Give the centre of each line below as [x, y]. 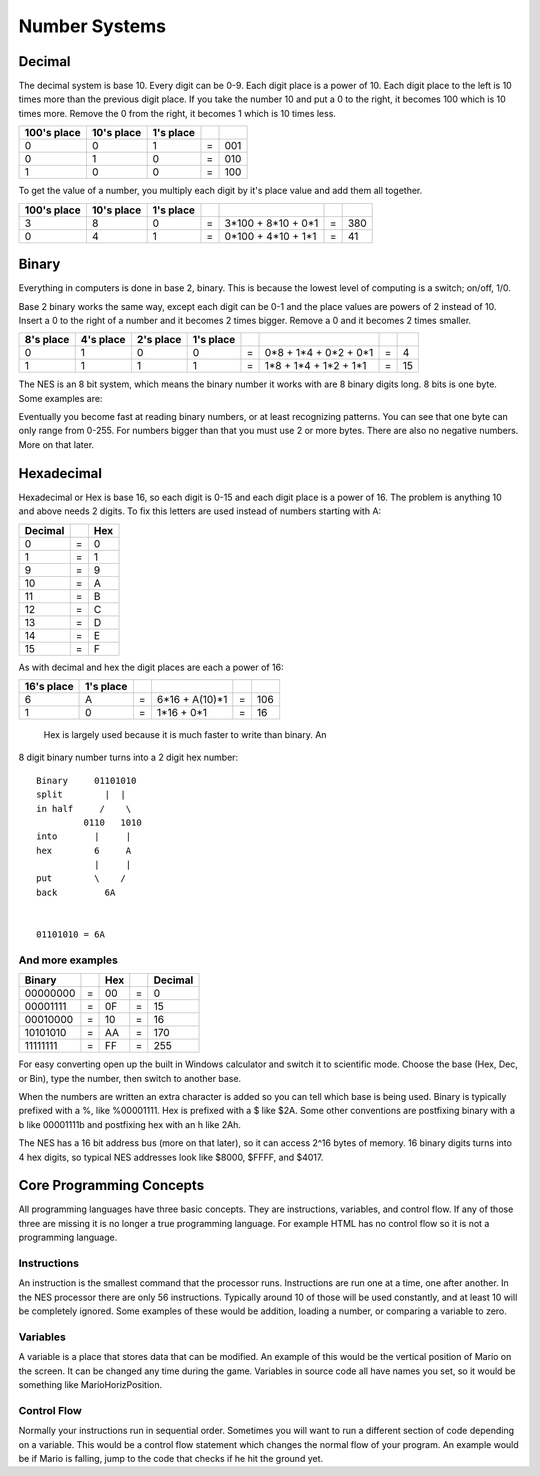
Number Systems [92, 26]
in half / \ [84, 808]
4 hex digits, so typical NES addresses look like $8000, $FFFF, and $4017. [171, 1157]
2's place [159, 340]
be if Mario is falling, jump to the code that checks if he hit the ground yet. [171, 1458]
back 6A [76, 892]
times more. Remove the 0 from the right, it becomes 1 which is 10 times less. [177, 113]
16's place [49, 686]
